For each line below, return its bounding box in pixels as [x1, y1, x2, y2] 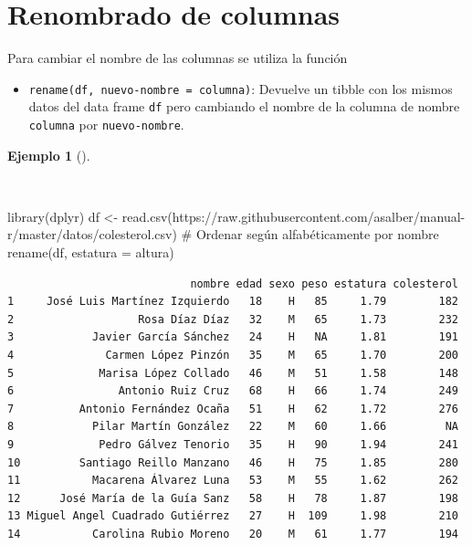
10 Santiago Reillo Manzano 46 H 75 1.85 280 [7, 456, 458, 469]
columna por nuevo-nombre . [28, 115, 184, 134]
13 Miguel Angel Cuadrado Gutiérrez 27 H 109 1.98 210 [7, 509, 458, 523]
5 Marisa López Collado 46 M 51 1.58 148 [7, 366, 458, 380]
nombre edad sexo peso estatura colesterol [190, 277, 458, 290]
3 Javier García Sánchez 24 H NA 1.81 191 [7, 330, 458, 344]
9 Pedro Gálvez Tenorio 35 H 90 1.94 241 [7, 438, 458, 451]
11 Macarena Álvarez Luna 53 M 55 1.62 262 [7, 474, 458, 487]
